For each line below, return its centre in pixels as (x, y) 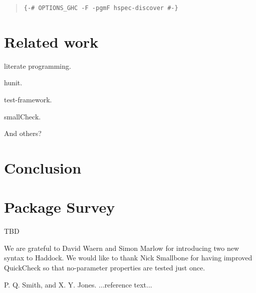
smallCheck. (23, 116)
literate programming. (38, 65)
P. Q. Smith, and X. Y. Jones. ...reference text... (78, 284)
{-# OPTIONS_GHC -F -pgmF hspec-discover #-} (101, 8)
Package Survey (60, 207)
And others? (23, 133)
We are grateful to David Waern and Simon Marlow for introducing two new (122, 248)
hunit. (13, 83)
